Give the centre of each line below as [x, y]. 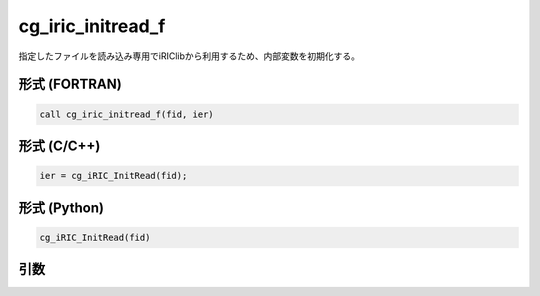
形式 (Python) [61, 207]
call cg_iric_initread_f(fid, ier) [126, 114]
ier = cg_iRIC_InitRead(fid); [113, 176]
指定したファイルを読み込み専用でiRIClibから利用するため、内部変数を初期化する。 [189, 56]
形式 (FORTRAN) [70, 84]
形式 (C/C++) [59, 145]
